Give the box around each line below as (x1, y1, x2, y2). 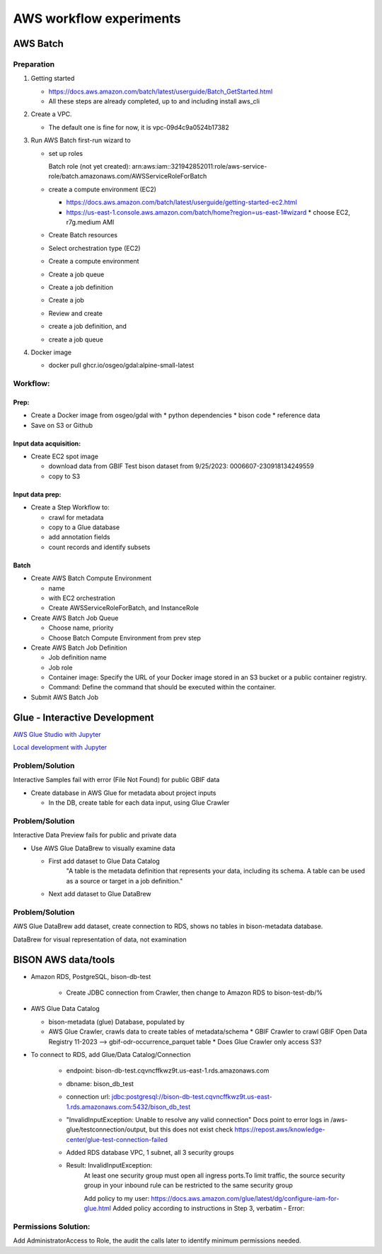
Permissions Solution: (13, 1221, 91, 1231)
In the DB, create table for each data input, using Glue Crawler (48, 798, 230, 807)
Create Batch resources (48, 231, 118, 239)
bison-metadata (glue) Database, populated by (48, 1017, 185, 1026)
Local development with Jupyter (13, 743, 108, 752)
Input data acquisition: (13, 439, 81, 448)
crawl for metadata (48, 513, 104, 521)
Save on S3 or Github (30, 421, 93, 429)
